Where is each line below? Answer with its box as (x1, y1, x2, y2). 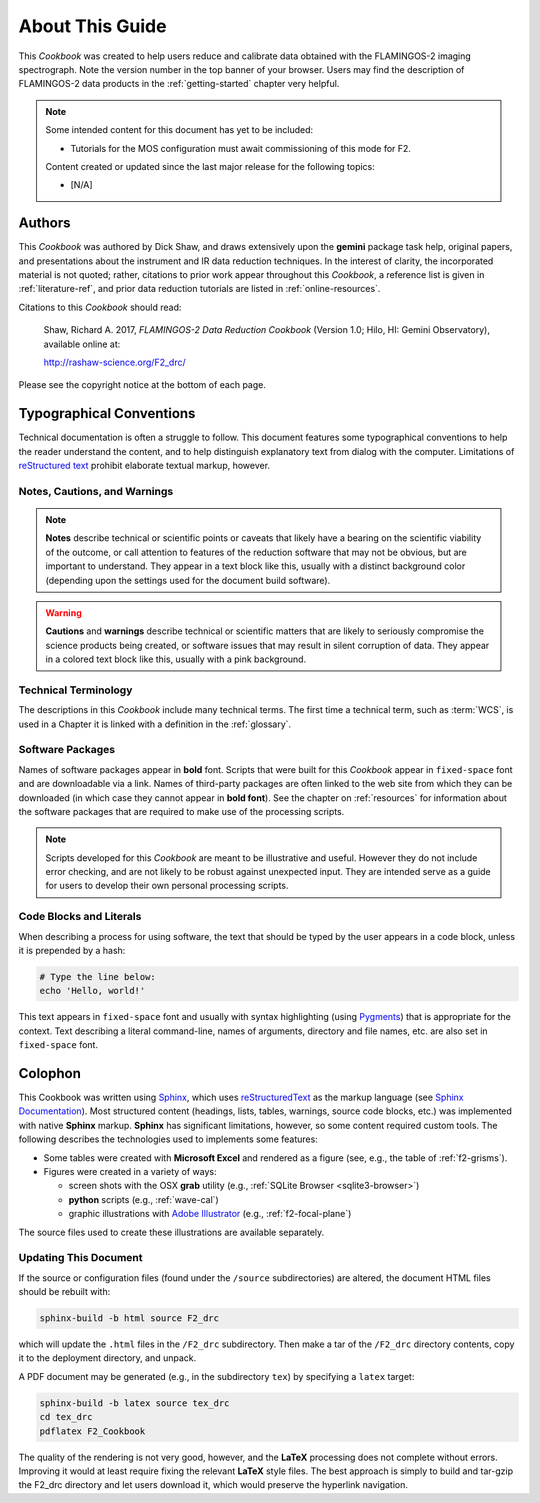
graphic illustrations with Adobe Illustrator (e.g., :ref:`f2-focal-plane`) (68, 1208, 352, 1220)
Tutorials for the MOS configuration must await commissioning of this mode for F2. (70, 142, 412, 154)
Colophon (18, 1065, 82, 1082)
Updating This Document (18, 1251, 143, 1265)
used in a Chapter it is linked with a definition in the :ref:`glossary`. (18, 718, 292, 730)
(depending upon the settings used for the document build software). (45, 574, 331, 586)
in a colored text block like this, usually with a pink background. (45, 653, 307, 665)
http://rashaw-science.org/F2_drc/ (43, 356, 187, 368)
